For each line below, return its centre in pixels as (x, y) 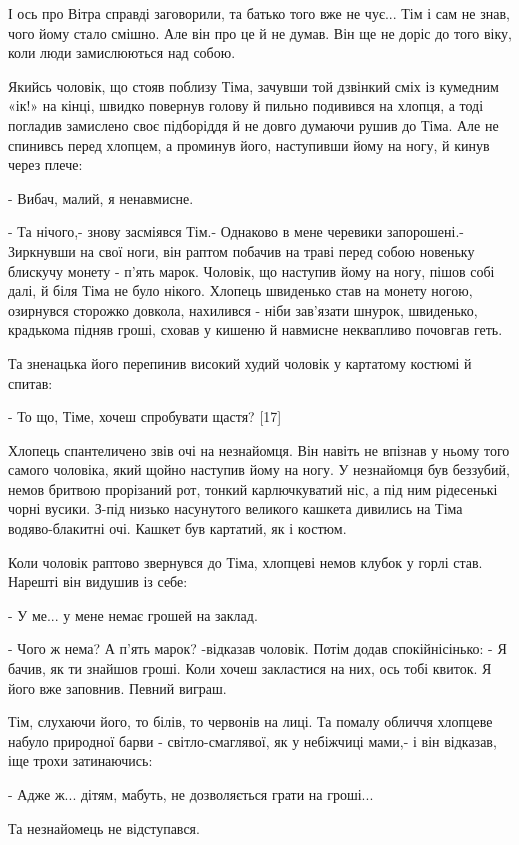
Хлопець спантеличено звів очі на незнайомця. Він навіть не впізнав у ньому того (259, 449)
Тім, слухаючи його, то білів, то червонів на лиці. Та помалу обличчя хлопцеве (250, 721)
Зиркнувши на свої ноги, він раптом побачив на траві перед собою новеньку (241, 250)
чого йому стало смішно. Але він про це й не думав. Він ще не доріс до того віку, (260, 32)
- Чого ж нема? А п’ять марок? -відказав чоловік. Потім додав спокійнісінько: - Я (257, 648)
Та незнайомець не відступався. (104, 827)
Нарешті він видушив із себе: (98, 581)
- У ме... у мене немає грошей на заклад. (133, 614)
